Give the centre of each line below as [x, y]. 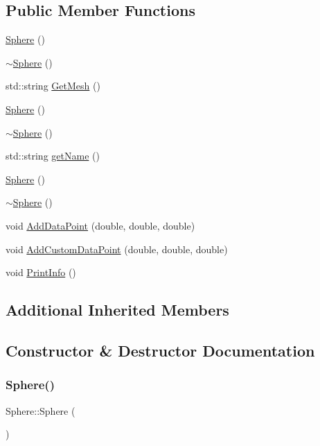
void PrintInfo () [41, 272]
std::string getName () [53, 156]
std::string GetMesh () [53, 86]
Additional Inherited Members [117, 310]
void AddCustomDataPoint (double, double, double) [117, 249]
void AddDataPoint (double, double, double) [100, 225]
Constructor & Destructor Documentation [160, 350]
